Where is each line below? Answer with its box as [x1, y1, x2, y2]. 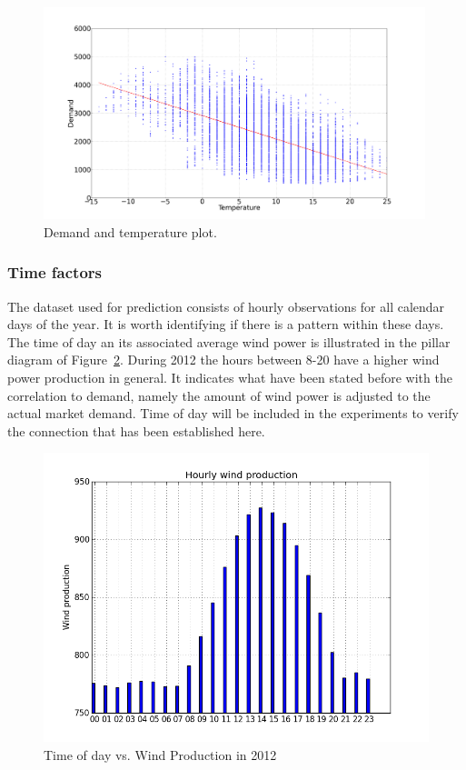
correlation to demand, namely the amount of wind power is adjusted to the [7, 385, 431, 405]
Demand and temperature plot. [44, 222, 217, 241]
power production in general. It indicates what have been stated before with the [7, 368, 452, 387]
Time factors [7, 261, 103, 284]
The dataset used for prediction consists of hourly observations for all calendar [7, 296, 445, 315]
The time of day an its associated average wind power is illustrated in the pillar [7, 332, 451, 351]
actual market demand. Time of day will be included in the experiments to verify [7, 404, 459, 423]
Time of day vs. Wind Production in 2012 [44, 745, 277, 764]
